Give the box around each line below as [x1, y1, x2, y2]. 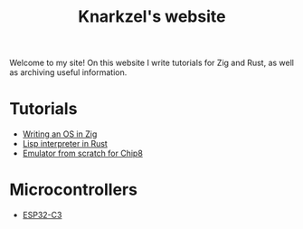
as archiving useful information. [9, 67, 128, 78]
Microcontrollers [9, 179, 138, 200]
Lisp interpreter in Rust [22, 138, 109, 149]
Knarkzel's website [78, 6, 226, 27]
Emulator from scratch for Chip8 [22, 148, 143, 159]
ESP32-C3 [22, 210, 62, 221]
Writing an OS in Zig [22, 129, 98, 139]
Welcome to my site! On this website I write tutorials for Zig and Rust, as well [9, 57, 295, 69]
